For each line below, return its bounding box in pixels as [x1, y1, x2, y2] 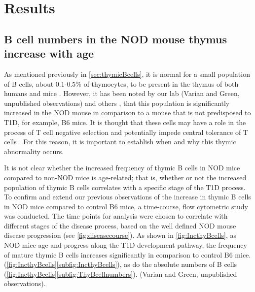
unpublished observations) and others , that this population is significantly [4, 97, 230, 108]
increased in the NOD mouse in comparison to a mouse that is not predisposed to [4, 107, 251, 118]
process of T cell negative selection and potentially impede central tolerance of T [4, 127, 248, 137]
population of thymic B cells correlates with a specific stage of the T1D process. [4, 182, 246, 192]
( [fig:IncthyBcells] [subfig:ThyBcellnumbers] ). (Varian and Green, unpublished [4, 268, 237, 279]
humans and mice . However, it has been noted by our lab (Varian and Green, [4, 88, 240, 98]
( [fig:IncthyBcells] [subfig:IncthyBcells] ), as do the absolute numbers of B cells [4, 259, 237, 269]
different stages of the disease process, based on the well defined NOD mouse [4, 220, 236, 230]
